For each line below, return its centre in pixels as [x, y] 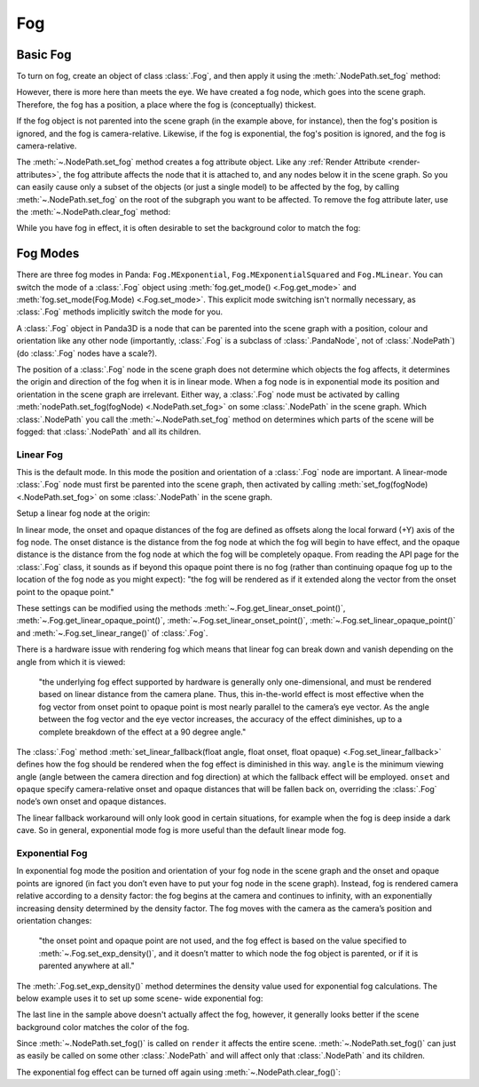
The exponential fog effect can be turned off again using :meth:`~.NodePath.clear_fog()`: [179, 1072]
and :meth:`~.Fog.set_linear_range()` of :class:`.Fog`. [112, 633]
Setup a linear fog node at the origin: [83, 513]
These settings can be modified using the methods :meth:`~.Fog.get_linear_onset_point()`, [181, 608]
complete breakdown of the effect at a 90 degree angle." [142, 732]
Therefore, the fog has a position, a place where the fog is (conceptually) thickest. [166, 104]
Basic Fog [44, 55]
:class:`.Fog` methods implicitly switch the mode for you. [120, 312]
